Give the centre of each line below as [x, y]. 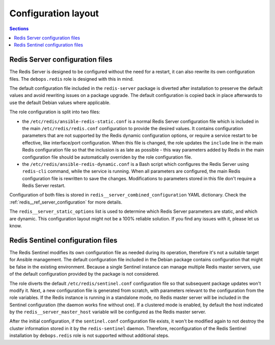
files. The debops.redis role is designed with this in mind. [72, 79]
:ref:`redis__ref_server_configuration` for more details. [66, 202]
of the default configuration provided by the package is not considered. [85, 274]
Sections [19, 29]
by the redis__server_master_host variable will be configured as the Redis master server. [108, 312]
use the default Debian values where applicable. [60, 103]
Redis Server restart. [44, 186]
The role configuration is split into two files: [55, 112]
